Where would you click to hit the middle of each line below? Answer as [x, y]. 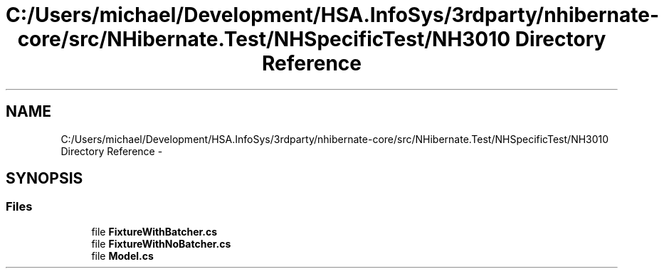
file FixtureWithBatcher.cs [154, 231]
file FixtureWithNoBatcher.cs [161, 243]
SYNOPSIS [44, 179]
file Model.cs [122, 255]
